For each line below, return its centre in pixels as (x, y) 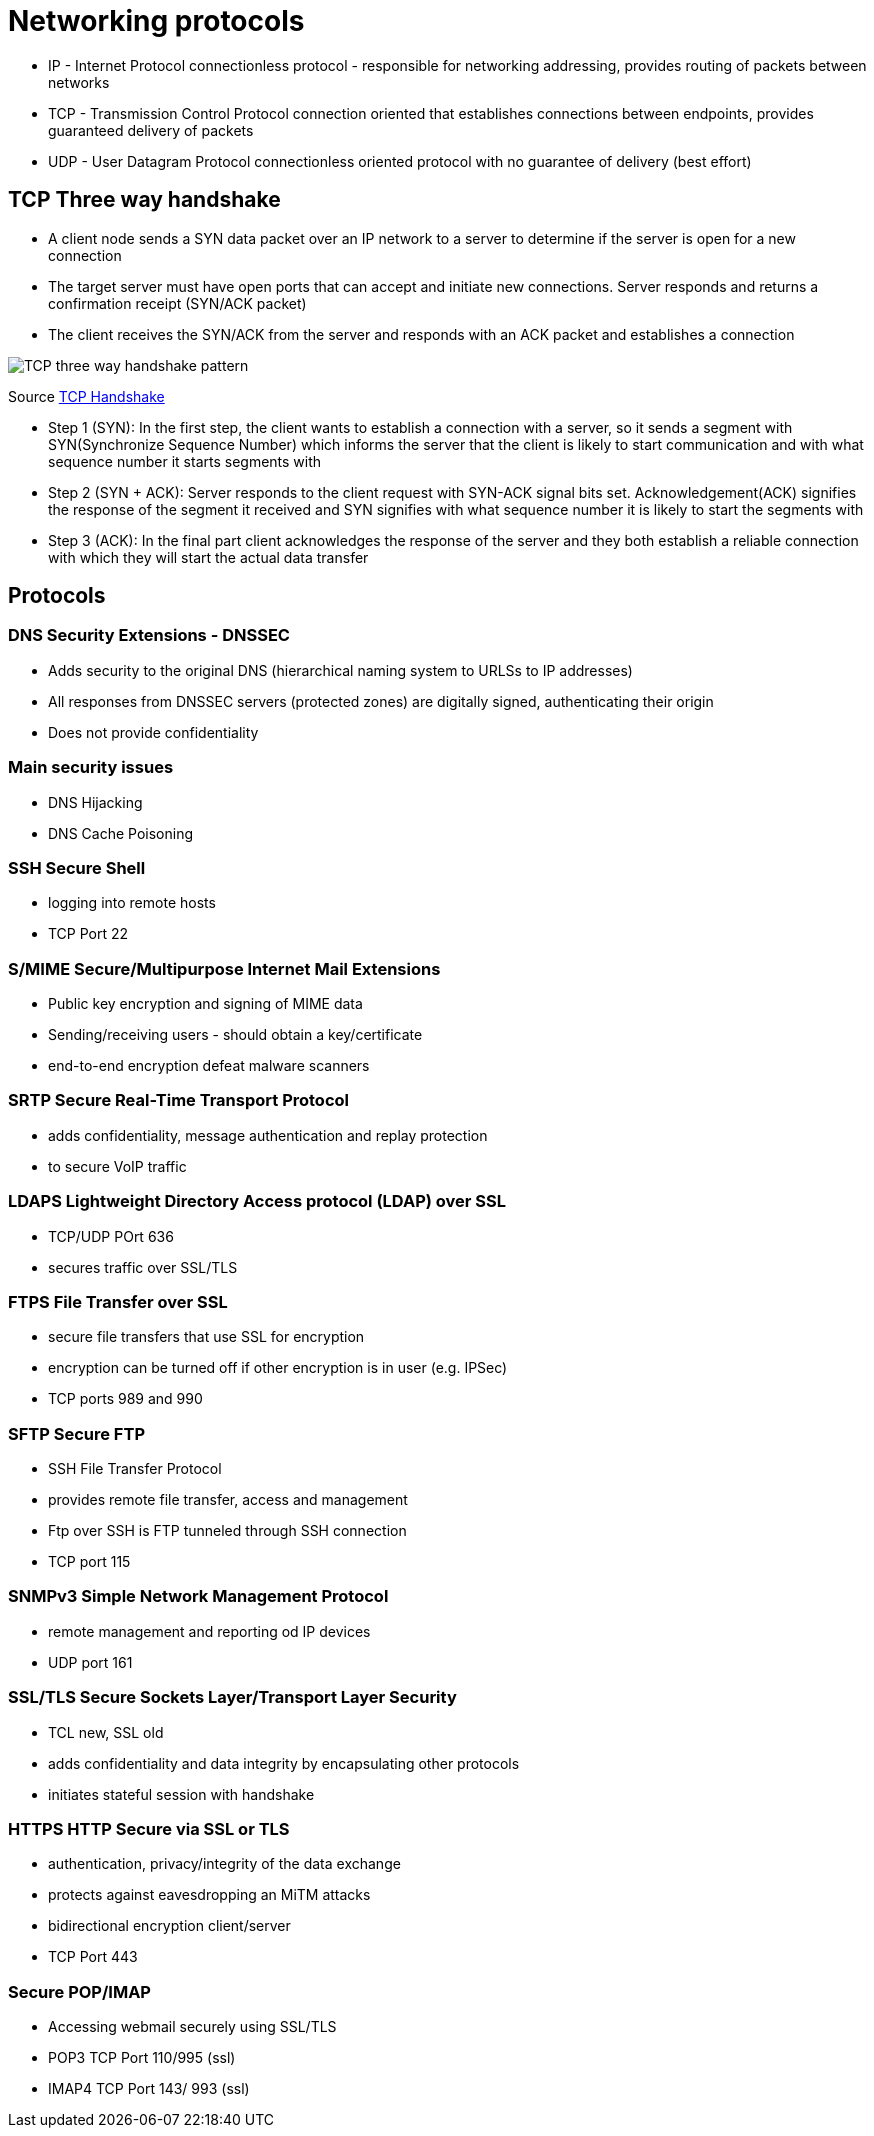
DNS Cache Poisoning (120, 833)
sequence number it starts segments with (185, 461)
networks (79, 82)
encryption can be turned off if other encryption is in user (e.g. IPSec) (278, 1368)
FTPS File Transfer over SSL (118, 1301)
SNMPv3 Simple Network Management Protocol (198, 1596)
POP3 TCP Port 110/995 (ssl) (142, 2058)
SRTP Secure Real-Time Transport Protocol (178, 1100)
